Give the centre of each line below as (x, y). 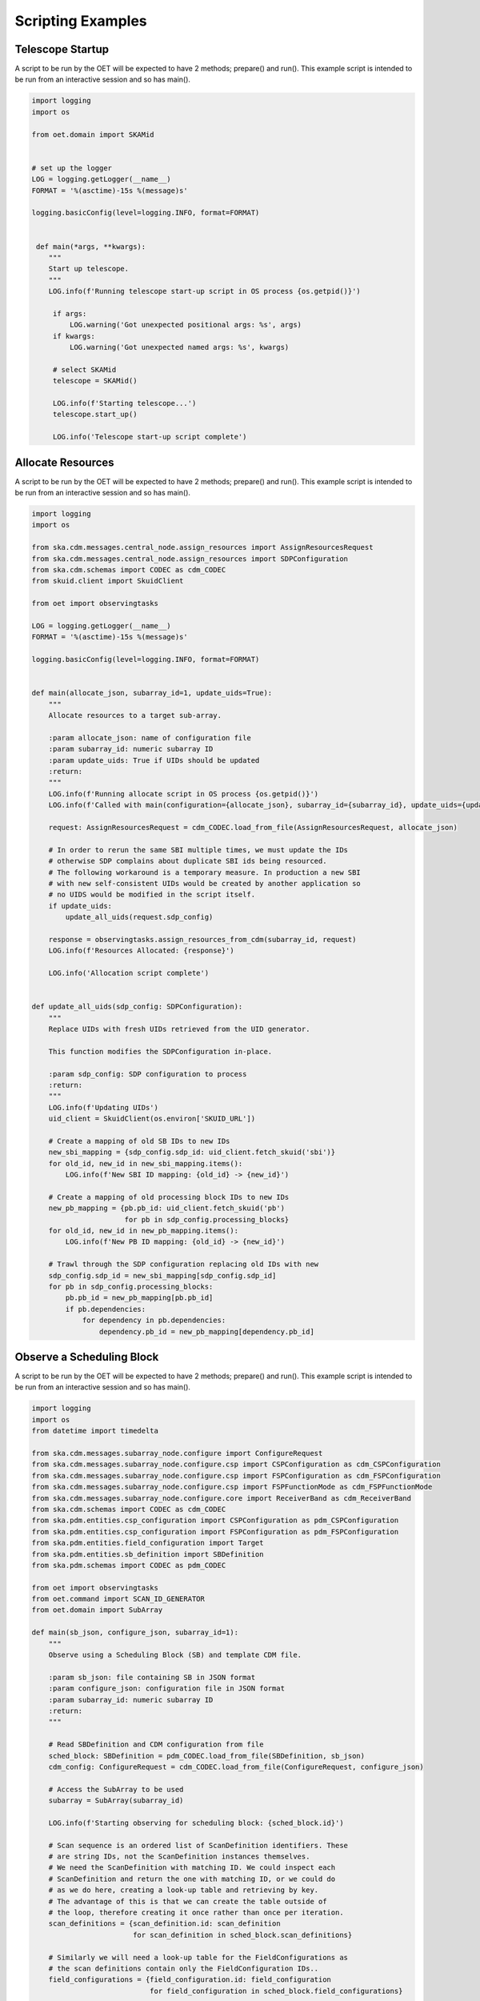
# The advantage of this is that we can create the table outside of (188, 1901)
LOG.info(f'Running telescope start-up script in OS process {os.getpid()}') (205, 291)
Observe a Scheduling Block (87, 1357)
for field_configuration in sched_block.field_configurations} (276, 1991)
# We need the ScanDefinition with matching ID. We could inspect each (192, 1868)
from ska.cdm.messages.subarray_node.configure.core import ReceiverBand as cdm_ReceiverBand (222, 1498)
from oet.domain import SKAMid (93, 134)
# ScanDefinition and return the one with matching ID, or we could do (192, 1879)
